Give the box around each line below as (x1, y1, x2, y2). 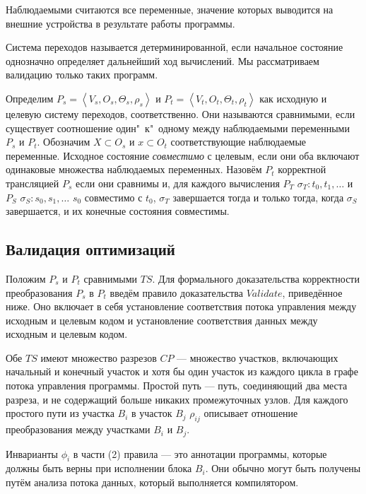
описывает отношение (203, 406, 298, 421)
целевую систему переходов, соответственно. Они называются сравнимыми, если (6, 106, 355, 121)
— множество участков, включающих (177, 350, 338, 365)
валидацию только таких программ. (6, 67, 158, 82)
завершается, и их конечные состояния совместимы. (6, 204, 230, 218)
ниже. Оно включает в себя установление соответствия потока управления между (6, 299, 357, 314)
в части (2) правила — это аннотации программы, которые (73, 446, 327, 461)
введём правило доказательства (110, 285, 244, 300)
